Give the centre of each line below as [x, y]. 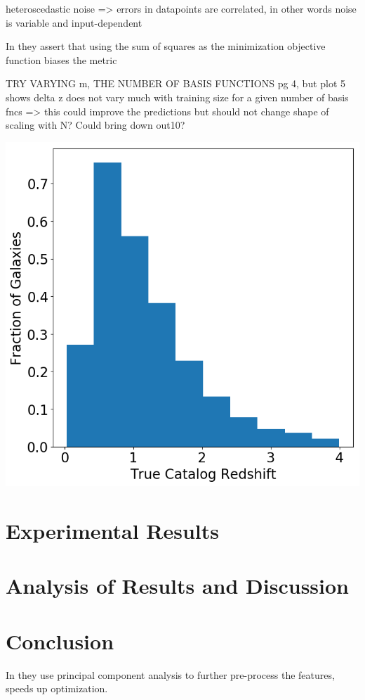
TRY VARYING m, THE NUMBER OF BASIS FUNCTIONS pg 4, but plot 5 [176, 83]
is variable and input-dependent [74, 22]
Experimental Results [112, 531]
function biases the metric [61, 59]
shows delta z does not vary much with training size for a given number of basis [177, 97]
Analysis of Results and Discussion [177, 586]
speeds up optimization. [57, 688]
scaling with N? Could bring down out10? [95, 125]
